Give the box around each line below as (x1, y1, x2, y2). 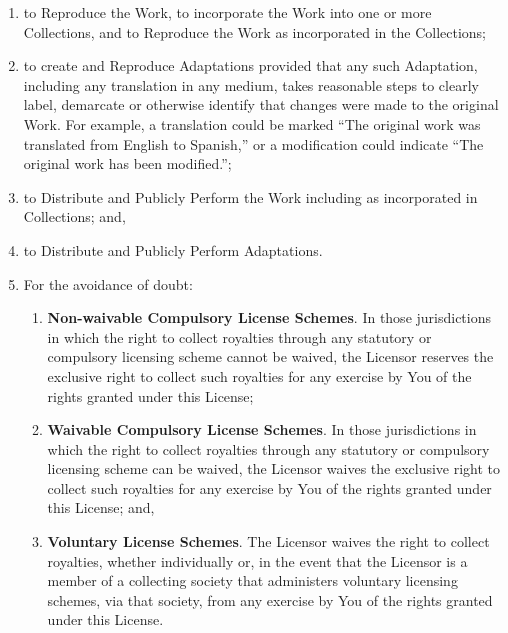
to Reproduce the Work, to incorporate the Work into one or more (23, 2, 432, 22)
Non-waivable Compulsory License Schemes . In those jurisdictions (47, 307, 491, 328)
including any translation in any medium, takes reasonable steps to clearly (23, 74, 479, 95)
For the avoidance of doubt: (23, 273, 193, 294)
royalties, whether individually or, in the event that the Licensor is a (47, 550, 468, 571)
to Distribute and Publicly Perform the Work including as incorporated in (23, 186, 478, 207)
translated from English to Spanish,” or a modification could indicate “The (23, 133, 484, 154)
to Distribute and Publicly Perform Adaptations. (23, 239, 323, 260)
